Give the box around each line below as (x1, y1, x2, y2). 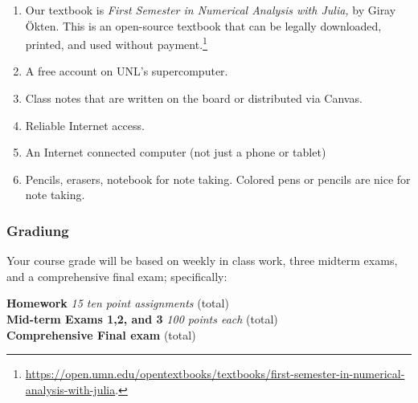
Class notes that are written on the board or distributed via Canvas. (25, 90, 363, 107)
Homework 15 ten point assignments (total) (6, 295, 229, 311)
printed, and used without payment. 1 (25, 34, 207, 52)
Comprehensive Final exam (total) (6, 326, 196, 343)
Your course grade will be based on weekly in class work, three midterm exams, (6, 252, 398, 269)
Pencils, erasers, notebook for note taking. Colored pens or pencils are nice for (25, 170, 411, 187)
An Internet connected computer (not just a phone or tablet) (25, 144, 326, 161)
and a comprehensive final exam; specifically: (6, 267, 227, 284)
